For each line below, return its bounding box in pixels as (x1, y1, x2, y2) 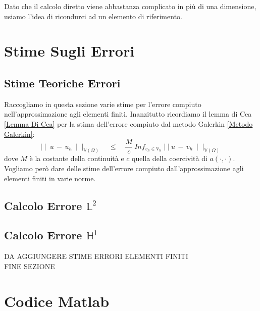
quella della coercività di (132, 153, 207, 164)
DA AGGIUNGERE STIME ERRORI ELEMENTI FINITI (4, 251, 188, 262)
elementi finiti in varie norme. (4, 173, 96, 183)
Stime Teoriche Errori (4, 75, 121, 90)
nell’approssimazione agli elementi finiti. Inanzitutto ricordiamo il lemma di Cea (4, 109, 252, 119)
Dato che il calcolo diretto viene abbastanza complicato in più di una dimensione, (4, 1, 256, 11)
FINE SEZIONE (4, 261, 55, 271)
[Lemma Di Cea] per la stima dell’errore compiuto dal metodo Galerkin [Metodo (4, 118, 253, 129)
